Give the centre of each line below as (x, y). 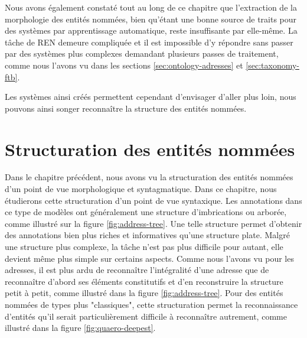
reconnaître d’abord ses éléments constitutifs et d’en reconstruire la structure (144, 281)
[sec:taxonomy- (272, 65)
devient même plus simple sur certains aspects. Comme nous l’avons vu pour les (149, 258)
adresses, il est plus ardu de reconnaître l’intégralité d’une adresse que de (137, 270)
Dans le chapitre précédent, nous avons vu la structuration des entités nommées (149, 177)
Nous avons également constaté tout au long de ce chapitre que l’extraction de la (151, 7)
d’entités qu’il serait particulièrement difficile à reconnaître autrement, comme (146, 316)
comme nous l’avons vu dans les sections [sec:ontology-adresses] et (124, 65)
